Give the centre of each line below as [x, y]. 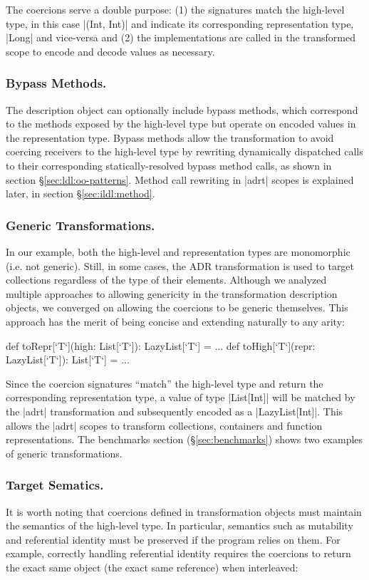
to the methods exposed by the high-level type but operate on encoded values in [181, 124]
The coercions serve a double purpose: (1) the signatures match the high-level [175, 9]
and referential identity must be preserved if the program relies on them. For [173, 539]
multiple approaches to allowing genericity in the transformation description [172, 293]
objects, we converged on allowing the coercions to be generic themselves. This [177, 307]
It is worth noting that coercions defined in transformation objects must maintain [184, 511]
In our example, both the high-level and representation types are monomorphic [178, 251]
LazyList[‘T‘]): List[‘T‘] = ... [68, 359]
